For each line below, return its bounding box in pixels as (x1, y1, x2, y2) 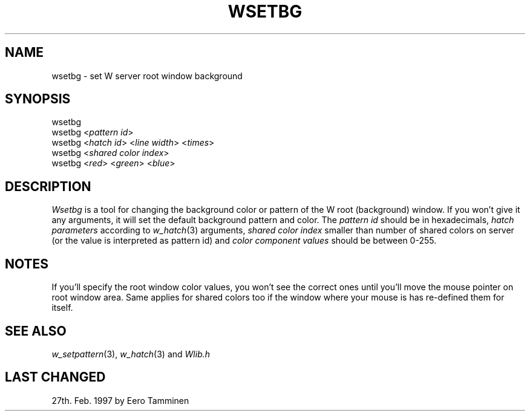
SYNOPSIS (5, 91, 71, 107)
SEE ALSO (5, 323, 67, 339)
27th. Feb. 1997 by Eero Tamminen (51, 395, 189, 406)
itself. (51, 302, 73, 313)
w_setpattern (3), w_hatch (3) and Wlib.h (51, 348, 211, 359)
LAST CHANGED (5, 369, 106, 385)
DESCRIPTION (5, 178, 91, 194)
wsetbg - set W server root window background (51, 70, 243, 81)
